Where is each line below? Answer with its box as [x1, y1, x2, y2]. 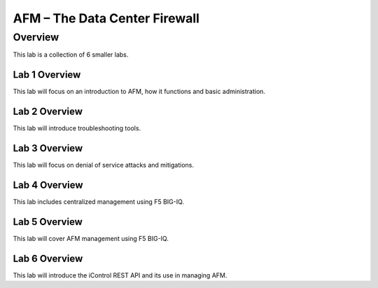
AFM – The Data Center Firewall [13, 11, 199, 26]
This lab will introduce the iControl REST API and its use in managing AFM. [13, 270, 227, 280]
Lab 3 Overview [13, 142, 83, 154]
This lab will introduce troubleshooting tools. [13, 124, 141, 132]
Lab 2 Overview [13, 106, 83, 118]
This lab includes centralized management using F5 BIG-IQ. [13, 198, 185, 206]
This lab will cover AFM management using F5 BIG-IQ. [13, 234, 169, 242]
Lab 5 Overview [13, 216, 83, 228]
